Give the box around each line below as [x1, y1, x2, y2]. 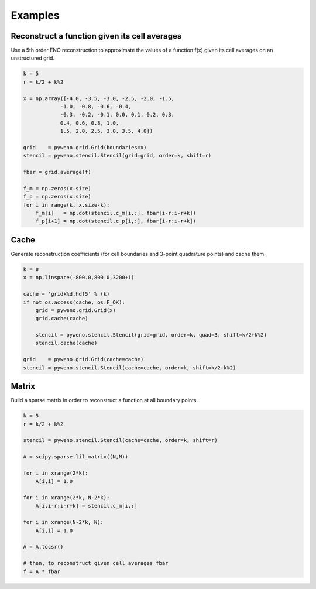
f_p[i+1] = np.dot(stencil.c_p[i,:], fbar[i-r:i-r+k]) [35, 218, 196, 225]
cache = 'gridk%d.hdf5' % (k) [23, 290, 110, 297]
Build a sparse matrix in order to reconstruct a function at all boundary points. [11, 397, 198, 404]
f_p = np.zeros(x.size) [23, 193, 92, 200]
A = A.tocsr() [23, 543, 64, 550]
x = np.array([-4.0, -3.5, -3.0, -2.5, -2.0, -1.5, [23, 95, 175, 102]
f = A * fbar [23, 568, 61, 575]
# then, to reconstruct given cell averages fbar [23, 560, 169, 567]
